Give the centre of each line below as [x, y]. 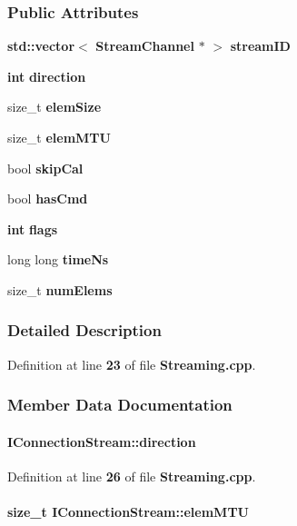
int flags [33, 228]
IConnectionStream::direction [102, 441]
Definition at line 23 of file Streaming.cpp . [132, 364]
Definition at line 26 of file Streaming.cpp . [132, 476]
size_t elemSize [54, 107]
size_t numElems [60, 289]
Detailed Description [84, 330]
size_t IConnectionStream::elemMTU [128, 512]
